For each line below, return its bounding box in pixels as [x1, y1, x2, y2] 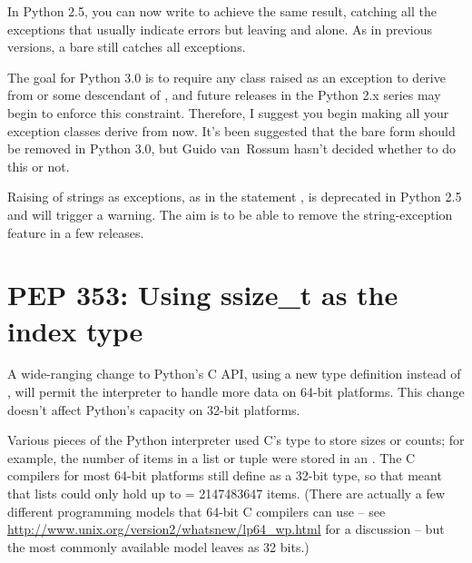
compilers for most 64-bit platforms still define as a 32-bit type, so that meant [7, 466, 442, 485]
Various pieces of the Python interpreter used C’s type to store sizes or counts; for [7, 430, 465, 449]
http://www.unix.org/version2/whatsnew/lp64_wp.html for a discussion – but [7, 519, 445, 538]
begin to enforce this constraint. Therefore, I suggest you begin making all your [7, 103, 449, 122]
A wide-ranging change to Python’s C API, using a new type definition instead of [7, 364, 461, 383]
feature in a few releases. [7, 222, 144, 242]
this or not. [7, 156, 70, 175]
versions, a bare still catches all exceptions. [7, 37, 246, 56]
